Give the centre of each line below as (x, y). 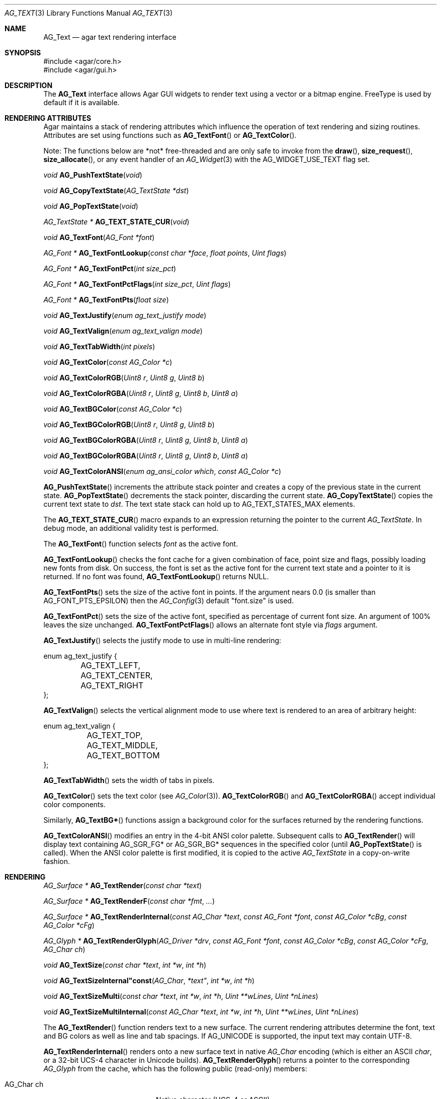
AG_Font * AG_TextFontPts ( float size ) (106, 300)
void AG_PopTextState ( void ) (91, 206)
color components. (74, 804)
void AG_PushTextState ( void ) (93, 175)
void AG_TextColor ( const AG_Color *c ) (108, 362)
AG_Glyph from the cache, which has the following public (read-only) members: (175, 1069)
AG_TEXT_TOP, (115, 735)
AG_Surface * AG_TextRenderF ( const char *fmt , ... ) (129, 901)
